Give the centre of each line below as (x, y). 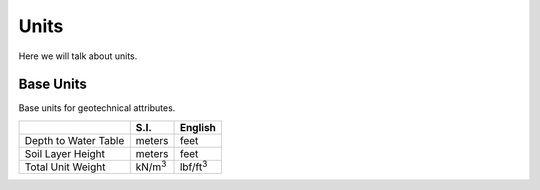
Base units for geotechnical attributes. (97, 108)
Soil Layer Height (64, 153)
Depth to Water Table (74, 140)
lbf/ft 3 (193, 166)
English (198, 127)
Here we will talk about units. (78, 56)
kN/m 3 (151, 166)
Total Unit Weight (65, 167)
